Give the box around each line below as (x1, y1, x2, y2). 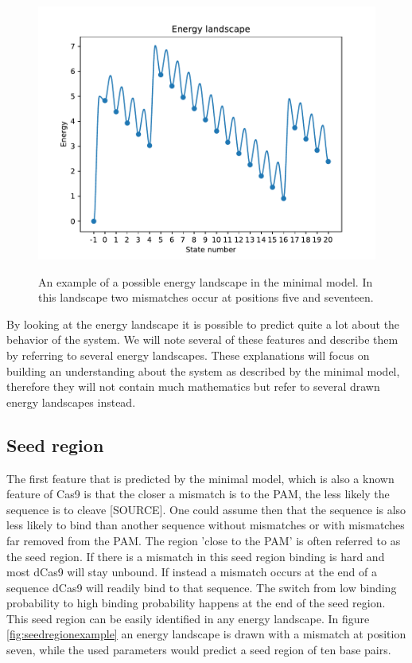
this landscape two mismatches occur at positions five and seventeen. (38, 289, 374, 306)
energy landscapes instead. (6, 393, 136, 410)
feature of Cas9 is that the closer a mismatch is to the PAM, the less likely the (6, 486, 390, 502)
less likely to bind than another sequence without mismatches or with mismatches (6, 517, 405, 533)
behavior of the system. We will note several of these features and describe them (6, 331, 398, 348)
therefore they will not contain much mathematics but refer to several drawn (6, 378, 380, 395)
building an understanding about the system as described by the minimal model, (6, 362, 400, 379)
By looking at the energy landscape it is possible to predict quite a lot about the (6, 315, 400, 332)
